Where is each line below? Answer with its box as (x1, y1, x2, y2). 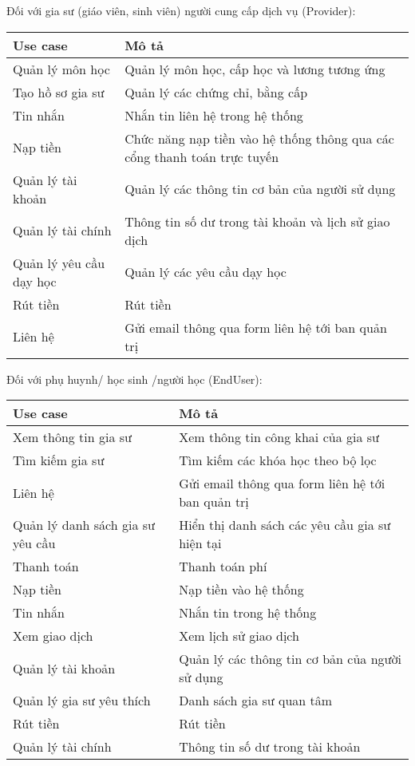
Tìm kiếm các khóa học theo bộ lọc (179, 451, 377, 470)
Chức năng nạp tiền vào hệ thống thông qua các (125, 128, 394, 148)
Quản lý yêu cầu (13, 253, 105, 272)
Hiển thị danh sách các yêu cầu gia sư (179, 515, 391, 535)
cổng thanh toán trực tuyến (125, 147, 279, 166)
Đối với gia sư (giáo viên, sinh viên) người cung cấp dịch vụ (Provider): (6, 2, 356, 18)
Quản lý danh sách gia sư (13, 515, 155, 535)
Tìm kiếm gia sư (13, 451, 105, 470)
